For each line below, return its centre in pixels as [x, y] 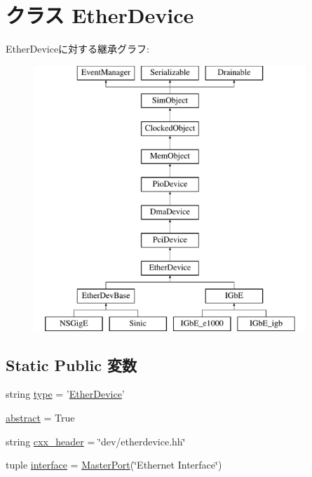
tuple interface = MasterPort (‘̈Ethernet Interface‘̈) [114, 465]
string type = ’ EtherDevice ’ [65, 394]
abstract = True [40, 418]
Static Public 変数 [71, 364]
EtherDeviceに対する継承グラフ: [77, 49]
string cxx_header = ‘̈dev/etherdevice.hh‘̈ [96, 441]
